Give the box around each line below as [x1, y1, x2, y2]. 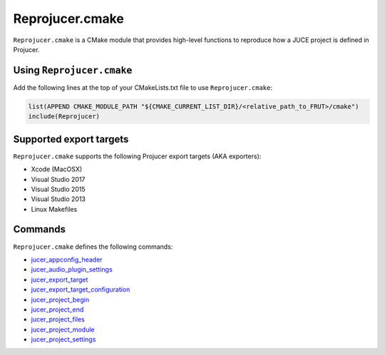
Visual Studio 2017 [31, 175, 86, 183]
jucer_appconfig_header [31, 255, 103, 264]
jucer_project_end [31, 305, 84, 314]
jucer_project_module [31, 325, 96, 334]
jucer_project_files [31, 315, 85, 324]
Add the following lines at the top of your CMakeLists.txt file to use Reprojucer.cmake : [13, 83, 272, 92]
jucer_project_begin [31, 295, 89, 304]
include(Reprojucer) [28, 113, 100, 120]
